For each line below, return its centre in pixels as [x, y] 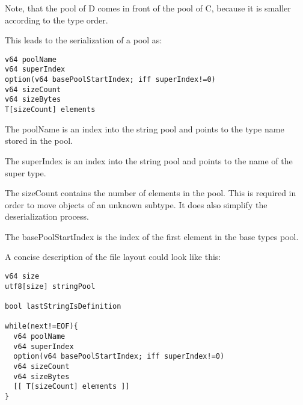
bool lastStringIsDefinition [63, 307]
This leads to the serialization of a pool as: [84, 40]
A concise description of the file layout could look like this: [113, 257]
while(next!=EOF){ [41, 326]
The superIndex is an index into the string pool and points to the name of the [149, 160]
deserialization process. [47, 216]
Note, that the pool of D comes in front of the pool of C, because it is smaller [148, 8]
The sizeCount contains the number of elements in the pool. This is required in [151, 193]
